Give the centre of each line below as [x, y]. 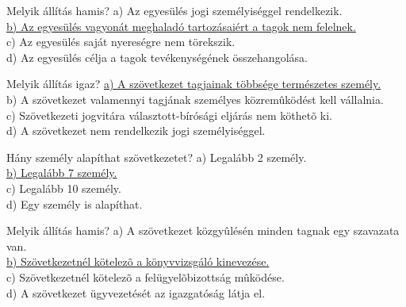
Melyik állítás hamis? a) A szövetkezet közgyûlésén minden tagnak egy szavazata [203, 230]
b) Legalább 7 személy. [62, 173]
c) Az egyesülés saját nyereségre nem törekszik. [121, 42]
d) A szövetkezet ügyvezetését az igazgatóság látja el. [136, 292]
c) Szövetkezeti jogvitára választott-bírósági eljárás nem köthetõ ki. [169, 115]
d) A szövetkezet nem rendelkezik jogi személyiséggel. [136, 130]
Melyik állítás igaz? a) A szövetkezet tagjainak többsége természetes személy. [194, 84]
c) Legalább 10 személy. [64, 188]
